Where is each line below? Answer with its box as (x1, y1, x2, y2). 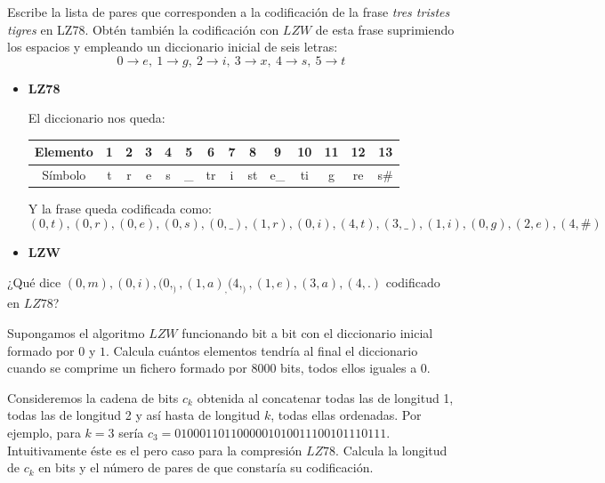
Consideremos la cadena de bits (7, 388, 179, 407)
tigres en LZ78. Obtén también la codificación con (7, 20, 279, 38)
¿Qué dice (7, 272, 61, 291)
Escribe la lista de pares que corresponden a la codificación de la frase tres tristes (7, 3, 450, 20)
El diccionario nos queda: (28, 109, 165, 127)
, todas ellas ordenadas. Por (270, 406, 422, 424)
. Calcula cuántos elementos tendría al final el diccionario (105, 341, 418, 359)
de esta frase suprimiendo (315, 20, 455, 38)
